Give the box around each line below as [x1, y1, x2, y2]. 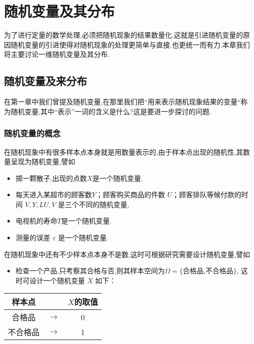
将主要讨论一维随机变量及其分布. [4, 49, 110, 59]
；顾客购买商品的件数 [95, 189, 165, 200]
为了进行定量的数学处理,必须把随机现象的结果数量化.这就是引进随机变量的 [4, 30, 243, 40]
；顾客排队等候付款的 [172, 189, 242, 200]
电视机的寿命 [15, 215, 57, 226]
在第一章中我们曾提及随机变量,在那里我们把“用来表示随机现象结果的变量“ [4, 96, 241, 107]
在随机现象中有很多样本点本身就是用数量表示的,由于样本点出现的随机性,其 [4, 146, 243, 157]
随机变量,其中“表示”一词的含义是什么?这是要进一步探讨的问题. [10, 106, 212, 116]
